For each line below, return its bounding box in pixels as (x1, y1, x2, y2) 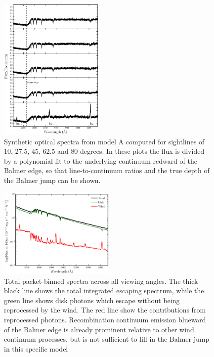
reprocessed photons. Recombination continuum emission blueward (4, 314, 206, 324)
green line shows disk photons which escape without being (4, 295, 180, 305)
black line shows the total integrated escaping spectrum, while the (4, 285, 204, 296)
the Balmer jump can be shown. (4, 175, 101, 185)
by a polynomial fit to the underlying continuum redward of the (4, 155, 198, 166)
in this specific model (4, 343, 68, 354)
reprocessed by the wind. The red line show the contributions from (4, 305, 206, 315)
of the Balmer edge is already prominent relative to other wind (4, 324, 194, 334)
